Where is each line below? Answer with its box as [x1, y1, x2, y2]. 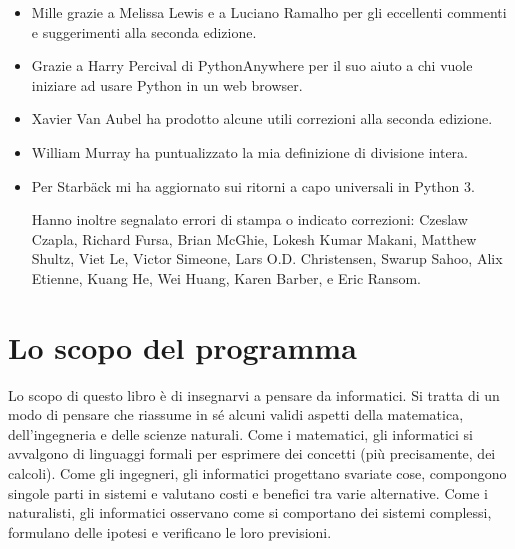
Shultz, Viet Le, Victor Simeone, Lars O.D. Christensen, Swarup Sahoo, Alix [31, 248, 503, 269]
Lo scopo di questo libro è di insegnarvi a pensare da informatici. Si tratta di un [8, 384, 500, 405]
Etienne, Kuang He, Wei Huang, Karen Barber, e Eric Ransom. [31, 267, 421, 288]
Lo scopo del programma [8, 326, 357, 367]
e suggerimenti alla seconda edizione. [31, 21, 257, 42]
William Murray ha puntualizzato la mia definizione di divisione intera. [31, 141, 468, 162]
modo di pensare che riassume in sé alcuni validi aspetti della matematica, [8, 404, 464, 425]
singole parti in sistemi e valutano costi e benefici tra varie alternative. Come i [8, 482, 488, 503]
